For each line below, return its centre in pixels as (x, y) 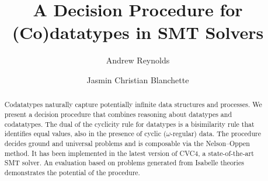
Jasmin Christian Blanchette (138, 79)
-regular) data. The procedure (215, 134)
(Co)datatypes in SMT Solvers (138, 32)
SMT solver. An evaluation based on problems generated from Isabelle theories (124, 163)
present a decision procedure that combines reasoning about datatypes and (118, 114)
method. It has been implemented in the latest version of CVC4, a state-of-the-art (129, 153)
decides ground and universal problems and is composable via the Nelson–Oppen (127, 143)
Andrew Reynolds (138, 60)
